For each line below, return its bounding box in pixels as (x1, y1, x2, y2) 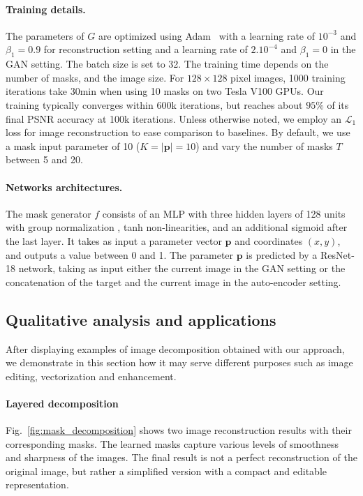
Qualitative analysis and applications (6, 308, 276, 330)
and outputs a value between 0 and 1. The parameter (6, 247, 234, 262)
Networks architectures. (6, 179, 123, 194)
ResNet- (320, 247, 355, 262)
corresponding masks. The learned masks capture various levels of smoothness (6, 436, 339, 451)
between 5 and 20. (6, 152, 83, 167)
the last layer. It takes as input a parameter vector (6, 233, 222, 248)
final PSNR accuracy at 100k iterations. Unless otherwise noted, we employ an (6, 111, 342, 126)
